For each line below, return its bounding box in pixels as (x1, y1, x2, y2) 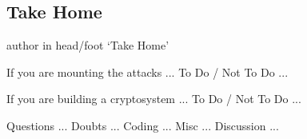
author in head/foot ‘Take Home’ (6, 37, 169, 54)
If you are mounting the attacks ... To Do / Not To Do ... (6, 63, 289, 80)
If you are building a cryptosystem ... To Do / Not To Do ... (6, 90, 301, 107)
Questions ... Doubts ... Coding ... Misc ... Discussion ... (6, 117, 279, 133)
